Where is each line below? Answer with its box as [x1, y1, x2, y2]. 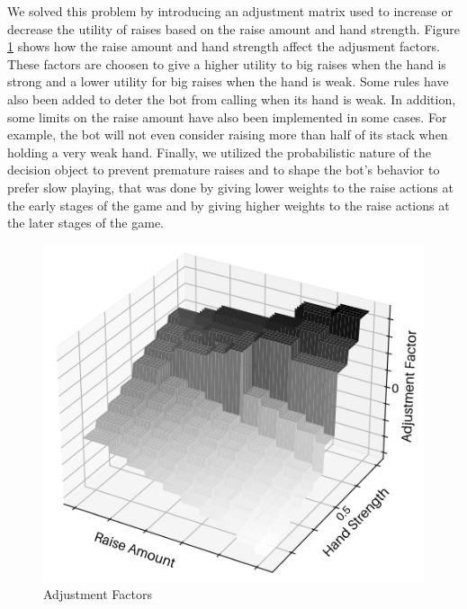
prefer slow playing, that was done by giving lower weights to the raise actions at [7, 177, 454, 196]
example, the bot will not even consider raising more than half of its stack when [7, 125, 448, 144]
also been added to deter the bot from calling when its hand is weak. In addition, [7, 89, 456, 108]
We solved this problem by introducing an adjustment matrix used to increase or [7, 2, 453, 20]
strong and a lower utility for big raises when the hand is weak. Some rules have [7, 72, 449, 91]
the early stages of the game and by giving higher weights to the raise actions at [7, 195, 450, 214]
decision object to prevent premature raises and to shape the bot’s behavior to [7, 160, 440, 179]
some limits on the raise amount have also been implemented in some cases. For [7, 107, 447, 126]
